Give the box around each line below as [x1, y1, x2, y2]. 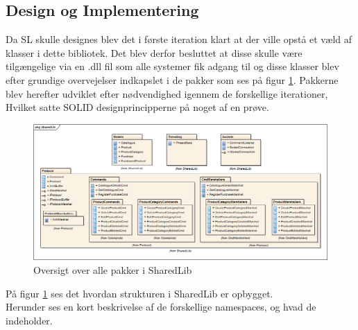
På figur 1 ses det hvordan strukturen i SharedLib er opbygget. [6, 286, 273, 300]
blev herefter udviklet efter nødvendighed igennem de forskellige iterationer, [6, 86, 328, 101]
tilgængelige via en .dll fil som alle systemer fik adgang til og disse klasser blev [6, 59, 339, 73]
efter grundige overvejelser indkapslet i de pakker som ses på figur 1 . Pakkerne [6, 72, 339, 87]
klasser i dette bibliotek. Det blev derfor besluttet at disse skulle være [6, 45, 302, 60]
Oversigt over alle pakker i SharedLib [33, 263, 192, 277]
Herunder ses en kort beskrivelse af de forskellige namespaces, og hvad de [6, 299, 316, 314]
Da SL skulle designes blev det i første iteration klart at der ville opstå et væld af [6, 32, 352, 46]
